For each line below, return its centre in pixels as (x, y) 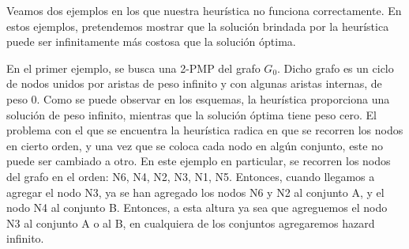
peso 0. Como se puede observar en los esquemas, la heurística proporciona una (198, 98)
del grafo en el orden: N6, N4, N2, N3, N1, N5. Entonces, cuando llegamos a (191, 176)
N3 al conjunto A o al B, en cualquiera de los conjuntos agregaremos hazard (191, 223)
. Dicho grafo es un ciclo (336, 68)
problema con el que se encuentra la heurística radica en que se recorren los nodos (205, 130)
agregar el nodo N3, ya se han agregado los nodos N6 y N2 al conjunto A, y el (195, 192)
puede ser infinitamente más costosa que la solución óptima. (151, 41)
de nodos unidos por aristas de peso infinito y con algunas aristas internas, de (194, 83)
